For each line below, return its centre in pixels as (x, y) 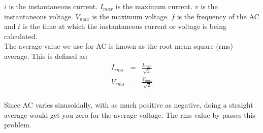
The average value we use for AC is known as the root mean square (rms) (119, 46)
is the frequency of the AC (218, 16)
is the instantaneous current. (53, 6)
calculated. (21, 36)
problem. (18, 125)
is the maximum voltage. (130, 16)
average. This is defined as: (46, 56)
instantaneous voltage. (39, 16)
